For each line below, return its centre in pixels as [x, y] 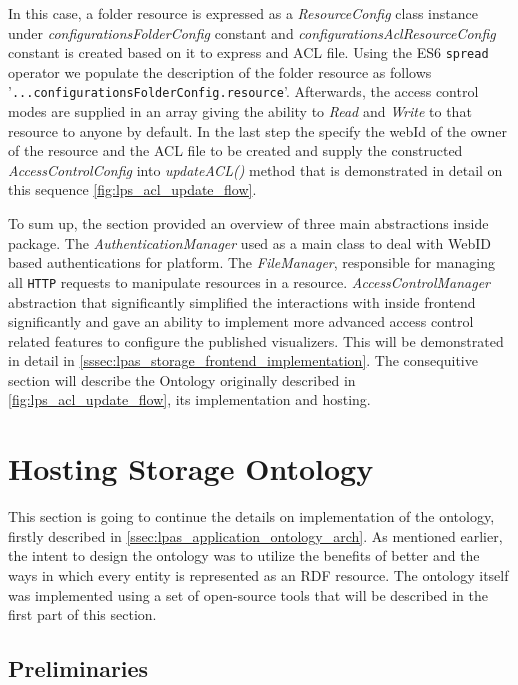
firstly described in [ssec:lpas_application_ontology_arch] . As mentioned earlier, [255, 535]
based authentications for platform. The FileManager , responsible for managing [252, 262]
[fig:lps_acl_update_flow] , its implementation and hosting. [189, 399]
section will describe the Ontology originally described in [182, 379]
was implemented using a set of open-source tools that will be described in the [248, 594]
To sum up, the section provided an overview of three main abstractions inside [248, 223]
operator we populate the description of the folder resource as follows [220, 71]
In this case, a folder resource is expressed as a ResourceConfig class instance [243, 13]
